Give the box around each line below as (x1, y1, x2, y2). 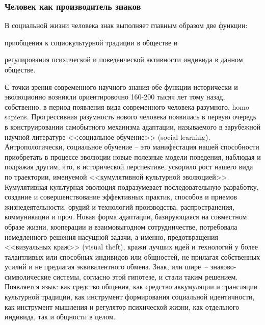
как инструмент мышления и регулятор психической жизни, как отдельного (5, 301, 240, 312)
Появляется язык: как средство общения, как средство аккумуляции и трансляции (5, 281, 258, 292)
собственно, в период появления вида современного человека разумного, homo (5, 101, 249, 112)
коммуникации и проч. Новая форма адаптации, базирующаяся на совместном (5, 211, 247, 222)
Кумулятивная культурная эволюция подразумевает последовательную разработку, (5, 181, 259, 192)
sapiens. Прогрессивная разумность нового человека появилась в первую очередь (5, 111, 256, 122)
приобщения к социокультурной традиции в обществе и (5, 37, 178, 47)
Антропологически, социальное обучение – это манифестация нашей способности (5, 141, 259, 152)
